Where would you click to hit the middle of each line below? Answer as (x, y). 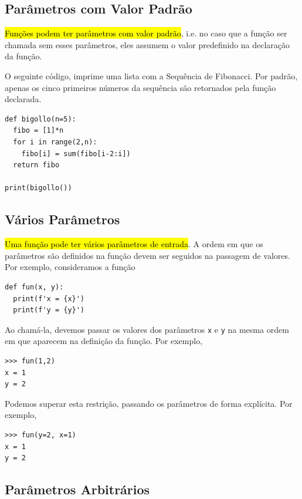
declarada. (23, 99)
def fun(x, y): (34, 287)
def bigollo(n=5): (40, 119)
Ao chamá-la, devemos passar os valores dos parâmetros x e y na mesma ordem (147, 329)
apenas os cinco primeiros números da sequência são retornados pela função (140, 87)
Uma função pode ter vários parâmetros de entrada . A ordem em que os (134, 244)
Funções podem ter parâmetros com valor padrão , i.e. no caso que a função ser (146, 33)
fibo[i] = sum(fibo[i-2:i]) (76, 154)
